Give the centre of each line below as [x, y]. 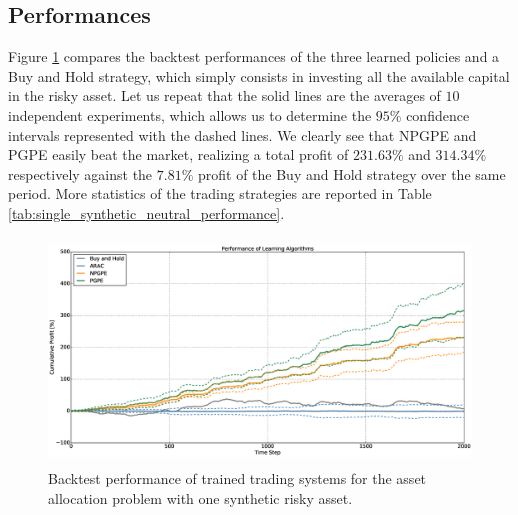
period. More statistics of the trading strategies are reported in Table [220, 193]
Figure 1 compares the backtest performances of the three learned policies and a [254, 56]
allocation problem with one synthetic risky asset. [200, 497]
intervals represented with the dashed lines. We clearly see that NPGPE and [242, 134]
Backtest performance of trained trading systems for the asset [237, 477]
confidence [438, 114]
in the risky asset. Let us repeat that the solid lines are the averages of [224, 95]
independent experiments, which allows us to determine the [190, 114]
